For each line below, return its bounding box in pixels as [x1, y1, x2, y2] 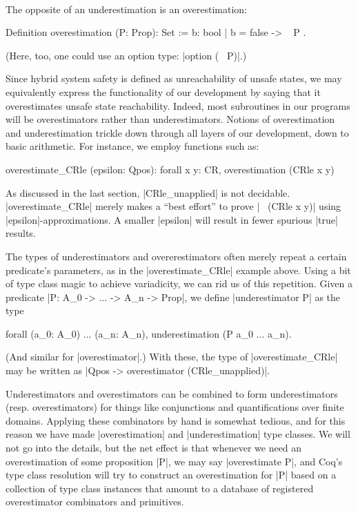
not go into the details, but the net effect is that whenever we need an [6, 441, 302, 455]
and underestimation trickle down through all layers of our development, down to [6, 125, 349, 139]
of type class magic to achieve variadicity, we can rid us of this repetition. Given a [6, 276, 352, 291]
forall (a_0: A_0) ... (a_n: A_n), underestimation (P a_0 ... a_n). [6, 326, 292, 340]
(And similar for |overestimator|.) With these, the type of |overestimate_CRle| [6, 349, 338, 364]
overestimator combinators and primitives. [6, 494, 184, 509]
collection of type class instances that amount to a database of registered [6, 481, 314, 495]
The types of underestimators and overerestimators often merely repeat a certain [6, 249, 347, 263]
